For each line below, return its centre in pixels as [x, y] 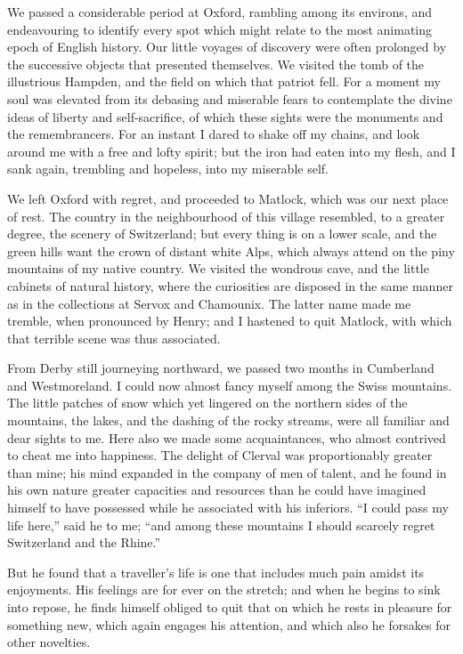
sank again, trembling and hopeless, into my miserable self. [168, 169]
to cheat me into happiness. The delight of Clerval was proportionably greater [220, 455]
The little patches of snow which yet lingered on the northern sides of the [207, 403]
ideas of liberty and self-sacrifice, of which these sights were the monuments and [225, 116]
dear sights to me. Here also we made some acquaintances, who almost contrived [227, 437]
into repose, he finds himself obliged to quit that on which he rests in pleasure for [230, 607]
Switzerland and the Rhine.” [84, 542]
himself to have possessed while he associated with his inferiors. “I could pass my [228, 508]
